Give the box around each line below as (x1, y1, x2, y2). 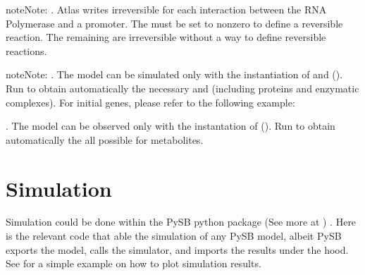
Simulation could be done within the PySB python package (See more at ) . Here (6, 214, 357, 229)
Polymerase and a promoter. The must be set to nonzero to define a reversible (6, 16, 343, 30)
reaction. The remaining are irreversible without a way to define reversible (6, 30, 326, 44)
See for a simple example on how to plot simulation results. (6, 256, 261, 271)
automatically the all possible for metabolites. (6, 132, 204, 147)
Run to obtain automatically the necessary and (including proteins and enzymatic (6, 80, 359, 95)
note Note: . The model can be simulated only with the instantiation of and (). (6, 67, 343, 82)
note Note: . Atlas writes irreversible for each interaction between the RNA (6, 2, 327, 16)
